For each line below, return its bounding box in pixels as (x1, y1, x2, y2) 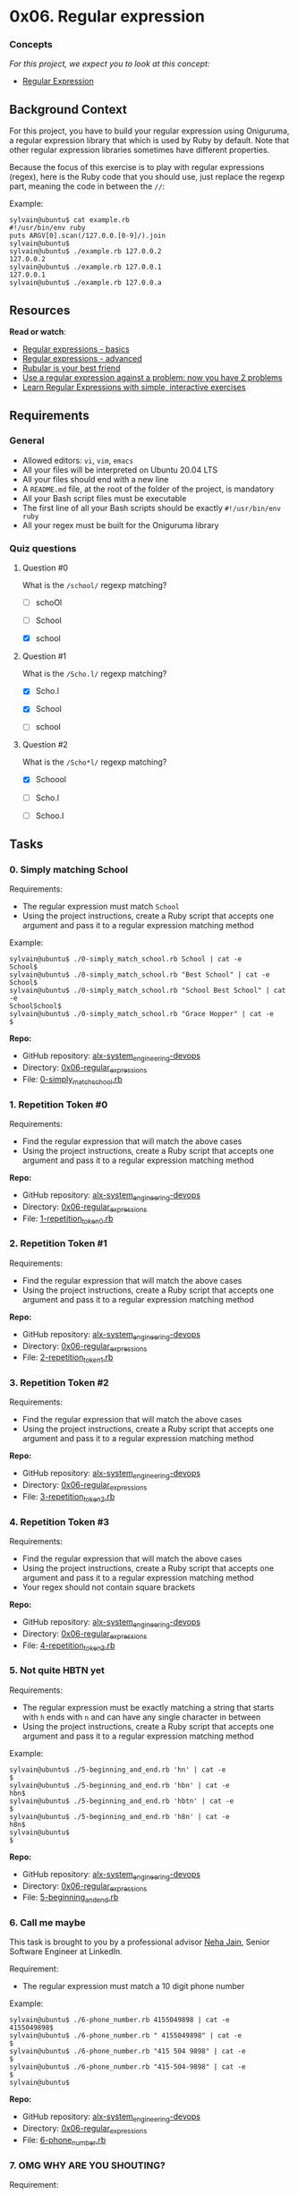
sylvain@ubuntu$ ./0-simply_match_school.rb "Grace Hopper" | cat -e (9, 1010, 275, 1019)
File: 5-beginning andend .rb (21, 1892, 119, 1905)
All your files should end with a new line (21, 474, 169, 484)
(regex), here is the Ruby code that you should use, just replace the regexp (9, 172, 285, 183)
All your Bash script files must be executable (21, 492, 187, 503)
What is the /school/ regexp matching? (21, 580, 167, 591)
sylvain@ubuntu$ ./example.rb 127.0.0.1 (9, 262, 163, 272)
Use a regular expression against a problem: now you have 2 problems (21, 372, 284, 383)
